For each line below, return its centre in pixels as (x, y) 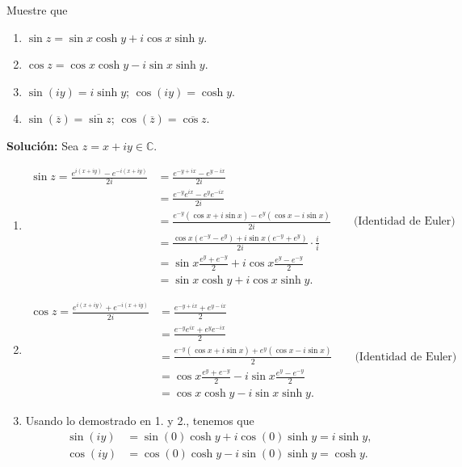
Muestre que (37, 10)
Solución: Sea (43, 145)
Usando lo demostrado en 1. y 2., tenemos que (140, 421)
